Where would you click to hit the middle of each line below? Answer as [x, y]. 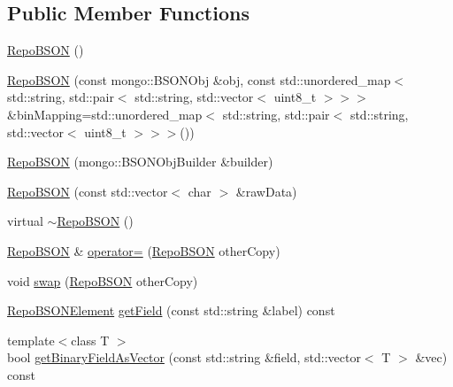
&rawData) [266, 191]
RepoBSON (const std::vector [88, 191]
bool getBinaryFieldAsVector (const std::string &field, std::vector [184, 357]
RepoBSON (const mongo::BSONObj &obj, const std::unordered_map [199, 79]
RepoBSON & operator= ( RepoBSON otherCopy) [144, 250]
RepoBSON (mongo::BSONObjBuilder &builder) [140, 162]
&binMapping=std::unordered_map [105, 114]
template [31, 340]
